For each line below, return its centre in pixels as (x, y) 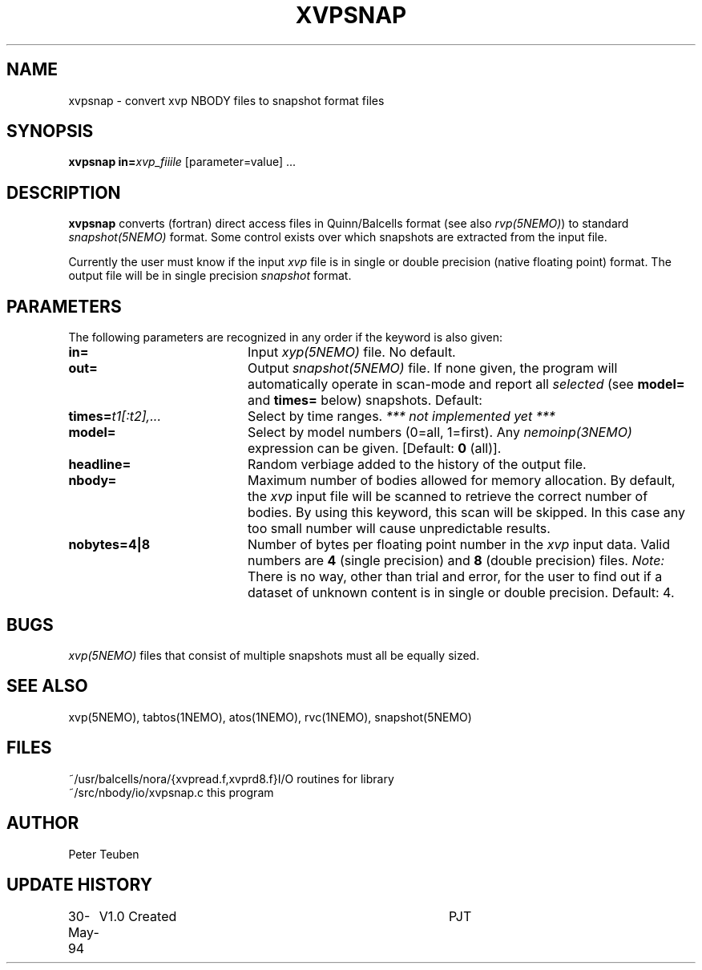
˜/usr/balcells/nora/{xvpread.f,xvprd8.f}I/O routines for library (231, 778)
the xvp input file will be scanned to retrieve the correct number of (448, 497)
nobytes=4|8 (109, 545)
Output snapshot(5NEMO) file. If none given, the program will (432, 368)
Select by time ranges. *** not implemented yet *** (401, 416)
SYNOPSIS (50, 131)
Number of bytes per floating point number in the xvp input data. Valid (458, 545)
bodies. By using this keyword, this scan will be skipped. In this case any (466, 513)
